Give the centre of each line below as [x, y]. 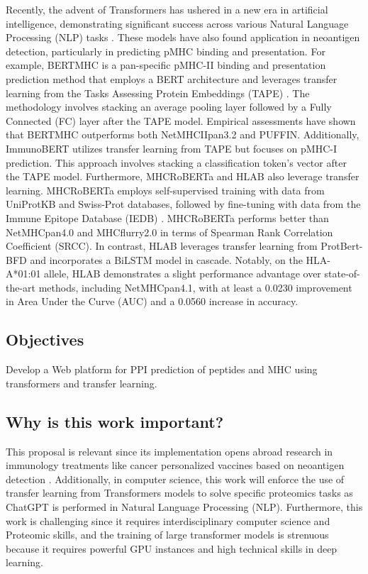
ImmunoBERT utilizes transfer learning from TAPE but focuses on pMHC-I [171, 148]
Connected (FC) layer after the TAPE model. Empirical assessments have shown [181, 120]
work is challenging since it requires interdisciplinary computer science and [168, 520]
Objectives [45, 340]
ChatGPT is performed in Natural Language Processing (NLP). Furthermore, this [184, 507]
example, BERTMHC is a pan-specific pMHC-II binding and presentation [166, 65]
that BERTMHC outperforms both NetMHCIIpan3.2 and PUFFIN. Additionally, [183, 134]
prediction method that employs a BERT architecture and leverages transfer [172, 78]
